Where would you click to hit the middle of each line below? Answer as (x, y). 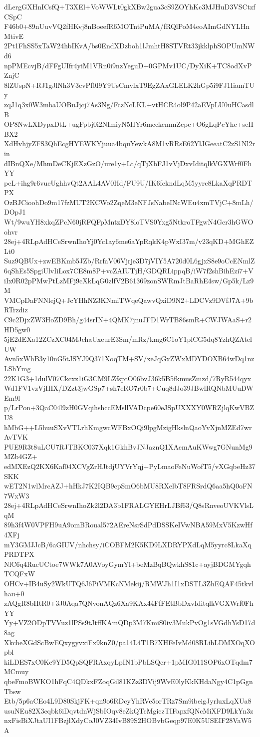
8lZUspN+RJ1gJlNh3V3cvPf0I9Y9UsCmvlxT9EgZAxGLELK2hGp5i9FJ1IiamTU (130, 85)
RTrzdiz (16, 310)
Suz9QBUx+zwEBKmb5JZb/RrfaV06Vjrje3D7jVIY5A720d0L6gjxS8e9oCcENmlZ (130, 261)
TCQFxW (20, 574)
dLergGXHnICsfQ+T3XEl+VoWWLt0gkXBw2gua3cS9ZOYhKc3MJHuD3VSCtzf (130, 6)
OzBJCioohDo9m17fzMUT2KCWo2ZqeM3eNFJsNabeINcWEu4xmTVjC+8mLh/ (129, 202)
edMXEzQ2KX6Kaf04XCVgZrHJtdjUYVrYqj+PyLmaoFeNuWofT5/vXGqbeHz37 (130, 466)
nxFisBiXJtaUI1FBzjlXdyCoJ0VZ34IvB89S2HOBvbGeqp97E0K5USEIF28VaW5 (128, 720)
